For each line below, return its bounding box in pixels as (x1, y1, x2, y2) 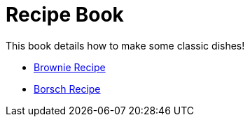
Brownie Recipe (34, 61, 106, 73)
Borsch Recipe (34, 82, 101, 95)
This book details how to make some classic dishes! (6, 39, 245, 52)
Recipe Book (6, 3, 124, 26)
